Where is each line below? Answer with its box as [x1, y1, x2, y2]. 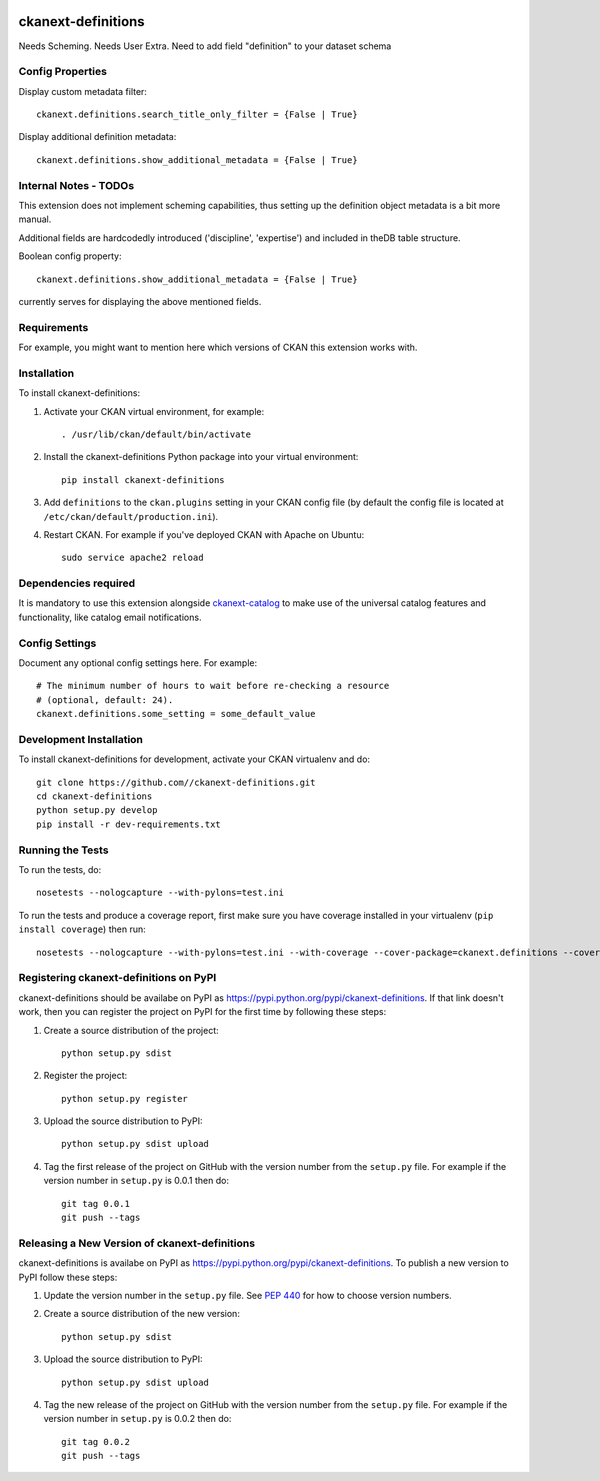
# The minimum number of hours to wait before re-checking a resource [36, 680, 390, 692]
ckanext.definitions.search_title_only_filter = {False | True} [36, 109, 359, 120]
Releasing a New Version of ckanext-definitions [18, 1236, 255, 1250]
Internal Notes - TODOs [18, 178, 135, 192]
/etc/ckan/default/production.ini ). [43, 510, 219, 522]
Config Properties [18, 65, 107, 79]
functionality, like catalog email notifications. [18, 611, 202, 623]
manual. [18, 213, 52, 225]
